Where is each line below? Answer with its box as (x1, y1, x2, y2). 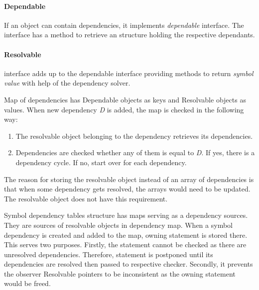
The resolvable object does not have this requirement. (4, 193, 168, 203)
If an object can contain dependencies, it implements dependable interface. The (4, 19, 244, 30)
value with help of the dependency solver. (4, 78, 130, 88)
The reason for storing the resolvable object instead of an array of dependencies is (4, 174, 254, 184)
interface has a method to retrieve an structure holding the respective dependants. (4, 29, 255, 40)
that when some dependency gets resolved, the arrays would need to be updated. (4, 184, 251, 194)
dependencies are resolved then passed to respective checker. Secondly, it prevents (4, 259, 253, 269)
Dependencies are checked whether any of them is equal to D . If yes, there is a (15, 147, 255, 158)
